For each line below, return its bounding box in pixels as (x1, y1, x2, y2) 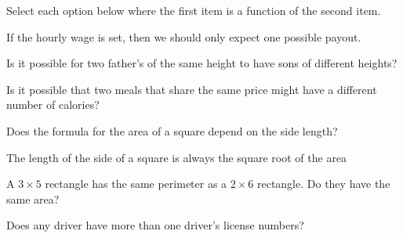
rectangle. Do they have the (256, 175, 390, 192)
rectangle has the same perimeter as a (45, 175, 227, 192)
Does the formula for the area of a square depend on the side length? (6, 122, 338, 139)
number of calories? (6, 96, 100, 113)
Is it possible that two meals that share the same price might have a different (6, 81, 377, 97)
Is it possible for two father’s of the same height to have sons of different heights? (6, 55, 398, 71)
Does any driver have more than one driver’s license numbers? (6, 217, 304, 233)
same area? (6, 190, 60, 207)
